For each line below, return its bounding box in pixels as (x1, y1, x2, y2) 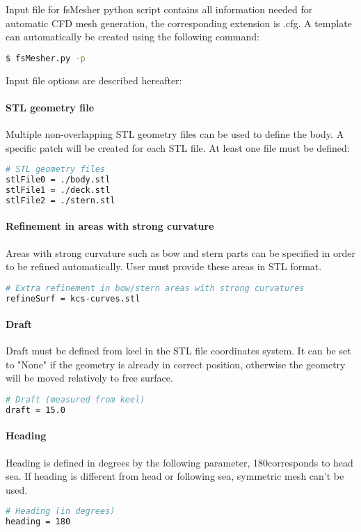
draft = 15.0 (6, 405, 65, 415)
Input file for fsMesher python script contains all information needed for (6, 2, 313, 16)
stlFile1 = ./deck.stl (6, 185, 111, 195)
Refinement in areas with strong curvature (6, 219, 214, 233)
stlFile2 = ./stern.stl (6, 195, 115, 205)
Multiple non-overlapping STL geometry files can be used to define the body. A (6, 127, 344, 141)
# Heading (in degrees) (6, 506, 115, 517)
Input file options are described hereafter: (6, 72, 182, 87)
